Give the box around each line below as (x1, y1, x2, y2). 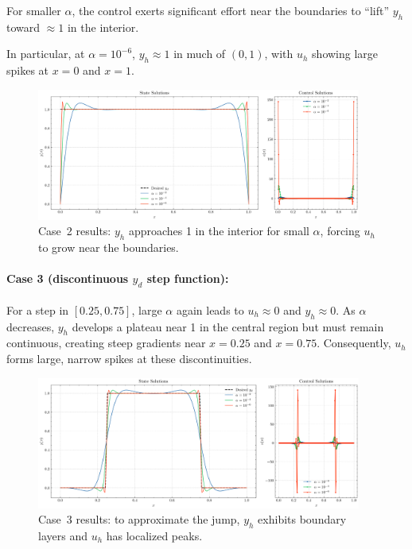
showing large (312, 45, 379, 62)
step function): (146, 270, 229, 287)
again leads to (176, 301, 244, 318)
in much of (173, 45, 226, 62)
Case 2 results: (38, 222, 111, 239)
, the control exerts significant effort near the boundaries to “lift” (72, 2, 390, 18)
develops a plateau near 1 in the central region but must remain (72, 318, 384, 334)
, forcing (320, 222, 360, 239)
